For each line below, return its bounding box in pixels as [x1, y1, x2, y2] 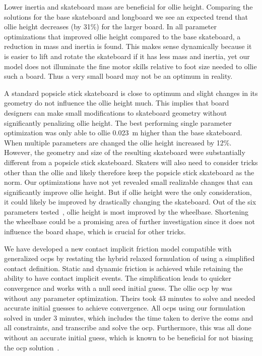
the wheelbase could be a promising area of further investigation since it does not [4, 216, 255, 227]
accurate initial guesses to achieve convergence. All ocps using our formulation [4, 302, 245, 313]
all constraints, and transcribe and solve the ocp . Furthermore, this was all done [4, 322, 251, 333]
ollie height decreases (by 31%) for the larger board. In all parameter [4, 21, 217, 32]
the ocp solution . [4, 342, 59, 352]
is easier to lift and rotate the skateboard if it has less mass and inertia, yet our [4, 50, 250, 61]
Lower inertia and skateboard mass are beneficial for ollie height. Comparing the [4, 2, 253, 12]
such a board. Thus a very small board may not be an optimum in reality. [4, 71, 233, 81]
